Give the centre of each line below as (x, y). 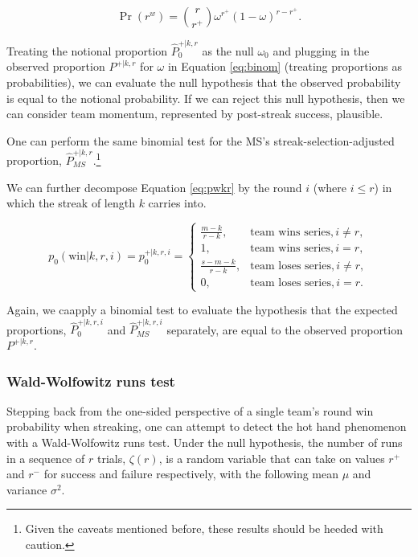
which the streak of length (71, 203)
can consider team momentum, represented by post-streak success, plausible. (195, 114)
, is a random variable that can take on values (272, 458)
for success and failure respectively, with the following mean (191, 474)
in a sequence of (46, 458)
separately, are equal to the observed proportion (285, 329)
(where (330, 187)
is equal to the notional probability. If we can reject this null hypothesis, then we (206, 98)
